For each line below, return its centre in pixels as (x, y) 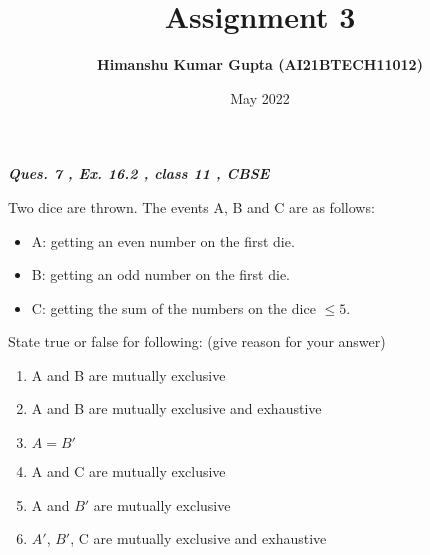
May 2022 (260, 97)
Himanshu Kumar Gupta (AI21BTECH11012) (260, 64)
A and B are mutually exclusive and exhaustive (176, 408)
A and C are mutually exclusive (128, 471)
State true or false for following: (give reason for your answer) (197, 341)
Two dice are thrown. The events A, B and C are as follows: (191, 206)
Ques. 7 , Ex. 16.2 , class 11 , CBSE (139, 173)
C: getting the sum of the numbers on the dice (173, 307)
